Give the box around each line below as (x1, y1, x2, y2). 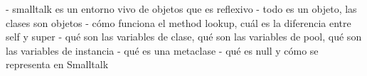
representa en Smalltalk (6, 57, 109, 72)
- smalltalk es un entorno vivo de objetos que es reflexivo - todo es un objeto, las (6, 1, 357, 16)
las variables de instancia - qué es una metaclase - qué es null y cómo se (6, 43, 319, 58)
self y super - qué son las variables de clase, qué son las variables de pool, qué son (6, 29, 362, 44)
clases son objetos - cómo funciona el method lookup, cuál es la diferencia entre (6, 15, 351, 30)
